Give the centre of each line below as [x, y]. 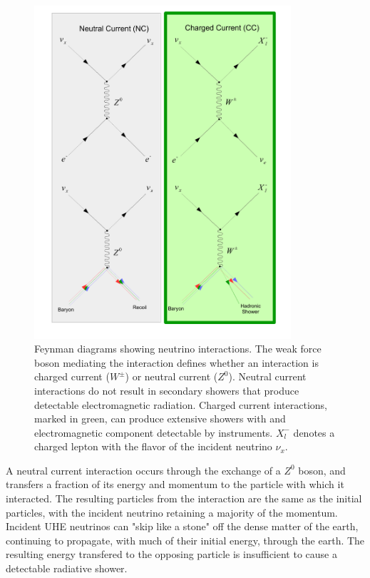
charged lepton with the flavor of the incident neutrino [153, 446]
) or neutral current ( [171, 376]
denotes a [314, 432]
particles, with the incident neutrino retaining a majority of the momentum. [172, 512]
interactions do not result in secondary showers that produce [167, 390]
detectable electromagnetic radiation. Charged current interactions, [181, 404]
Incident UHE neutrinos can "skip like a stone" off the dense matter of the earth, [182, 526]
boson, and [322, 470]
